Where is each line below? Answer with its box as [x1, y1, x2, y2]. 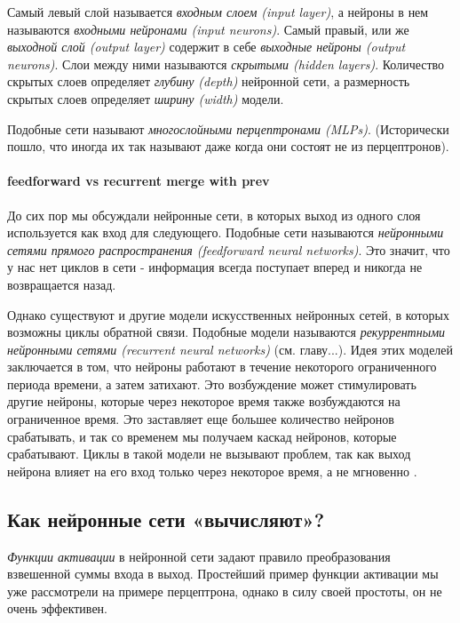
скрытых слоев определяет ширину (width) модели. [7, 89, 284, 108]
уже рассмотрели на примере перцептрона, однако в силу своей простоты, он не [7, 581, 442, 600]
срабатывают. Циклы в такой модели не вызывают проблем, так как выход [7, 444, 411, 463]
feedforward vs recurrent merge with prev [7, 172, 270, 190]
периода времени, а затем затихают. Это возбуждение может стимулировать [7, 374, 416, 393]
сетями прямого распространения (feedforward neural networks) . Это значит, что [7, 240, 450, 259]
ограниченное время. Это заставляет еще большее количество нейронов [7, 410, 394, 428]
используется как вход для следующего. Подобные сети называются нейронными [7, 223, 444, 242]
